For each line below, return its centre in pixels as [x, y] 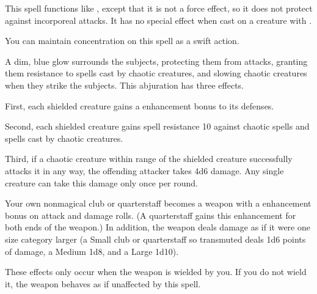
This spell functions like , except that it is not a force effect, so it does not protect [159, 8]
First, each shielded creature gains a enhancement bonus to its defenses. [140, 105]
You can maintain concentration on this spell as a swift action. [122, 41]
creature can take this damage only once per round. [102, 182]
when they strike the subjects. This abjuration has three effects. [125, 85]
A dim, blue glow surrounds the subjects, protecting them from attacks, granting [156, 61]
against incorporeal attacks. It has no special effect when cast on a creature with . [158, 20]
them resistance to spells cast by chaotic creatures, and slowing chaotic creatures [156, 73]
